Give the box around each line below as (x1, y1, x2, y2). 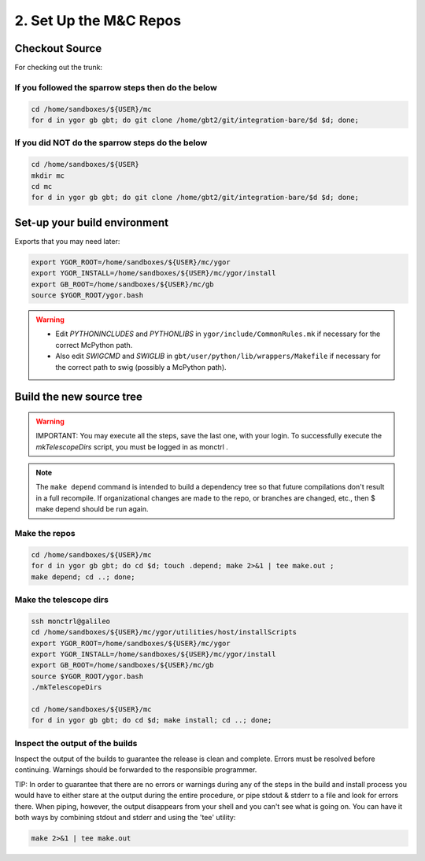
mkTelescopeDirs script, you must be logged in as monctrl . (35, 442, 228, 452)
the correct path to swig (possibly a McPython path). (55, 362, 227, 371)
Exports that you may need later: (14, 236, 120, 246)
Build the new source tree (14, 390, 143, 404)
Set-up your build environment (14, 216, 169, 229)
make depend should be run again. (35, 504, 149, 514)
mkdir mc (31, 171, 65, 180)
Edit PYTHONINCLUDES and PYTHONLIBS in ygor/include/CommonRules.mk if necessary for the (55, 329, 381, 338)
